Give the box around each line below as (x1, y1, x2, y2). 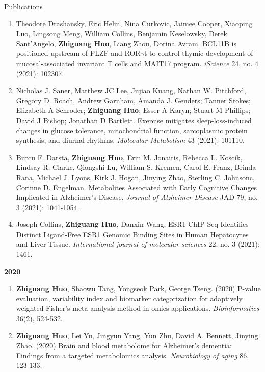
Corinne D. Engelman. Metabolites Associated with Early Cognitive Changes (16, 182, 257, 192)
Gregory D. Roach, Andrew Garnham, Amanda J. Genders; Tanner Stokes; (16, 95, 251, 105)
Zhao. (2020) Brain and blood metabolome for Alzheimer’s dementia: (16, 340, 232, 351)
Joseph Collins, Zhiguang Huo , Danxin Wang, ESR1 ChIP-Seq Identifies (16, 219, 249, 230)
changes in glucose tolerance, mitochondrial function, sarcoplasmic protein (16, 125, 248, 135)
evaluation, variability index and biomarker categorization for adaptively (16, 293, 243, 303)
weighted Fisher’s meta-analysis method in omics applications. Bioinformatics (16, 303, 259, 313)
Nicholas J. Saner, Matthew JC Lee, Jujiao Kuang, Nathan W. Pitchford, (16, 85, 246, 96)
